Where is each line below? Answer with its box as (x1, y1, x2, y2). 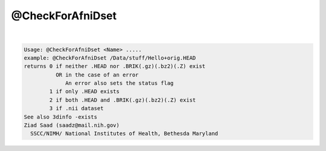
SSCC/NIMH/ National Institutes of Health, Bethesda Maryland (30, 130, 219, 137)
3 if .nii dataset (49, 105, 104, 112)
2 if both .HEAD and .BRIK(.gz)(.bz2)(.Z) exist (49, 96, 196, 103)
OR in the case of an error (55, 71, 139, 78)
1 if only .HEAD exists (49, 88, 120, 95)
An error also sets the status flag (65, 80, 174, 87)
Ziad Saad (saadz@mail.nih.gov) (24, 122, 120, 129)
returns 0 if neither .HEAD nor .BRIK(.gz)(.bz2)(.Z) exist (24, 63, 206, 70)
